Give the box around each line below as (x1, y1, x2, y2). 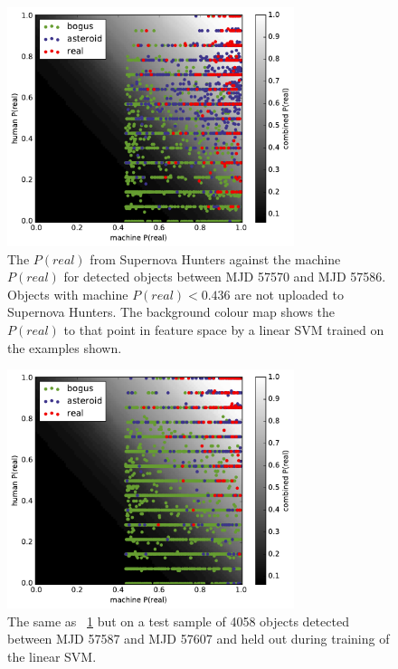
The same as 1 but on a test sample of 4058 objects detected (7, 611, 349, 630)
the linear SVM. (7, 646, 97, 665)
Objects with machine (7, 284, 128, 303)
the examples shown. (7, 338, 122, 357)
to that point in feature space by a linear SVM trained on (63, 320, 384, 339)
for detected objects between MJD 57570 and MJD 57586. (63, 267, 386, 286)
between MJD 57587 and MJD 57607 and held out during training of (7, 629, 390, 648)
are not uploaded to (234, 284, 344, 303)
